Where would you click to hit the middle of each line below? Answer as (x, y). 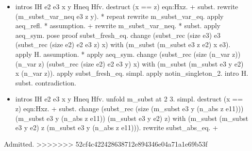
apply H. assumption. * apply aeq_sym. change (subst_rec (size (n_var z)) (128, 54)
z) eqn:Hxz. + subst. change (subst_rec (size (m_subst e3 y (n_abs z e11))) (129, 108)
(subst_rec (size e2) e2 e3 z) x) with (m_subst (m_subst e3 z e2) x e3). (123, 44)
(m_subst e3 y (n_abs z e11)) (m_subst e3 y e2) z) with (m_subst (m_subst (132, 118)
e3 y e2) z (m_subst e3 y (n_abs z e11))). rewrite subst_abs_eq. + (117, 127)
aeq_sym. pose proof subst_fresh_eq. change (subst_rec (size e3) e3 (118, 35)
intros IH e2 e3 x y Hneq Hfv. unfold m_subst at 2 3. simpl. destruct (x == (129, 99)
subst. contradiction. (46, 82)
